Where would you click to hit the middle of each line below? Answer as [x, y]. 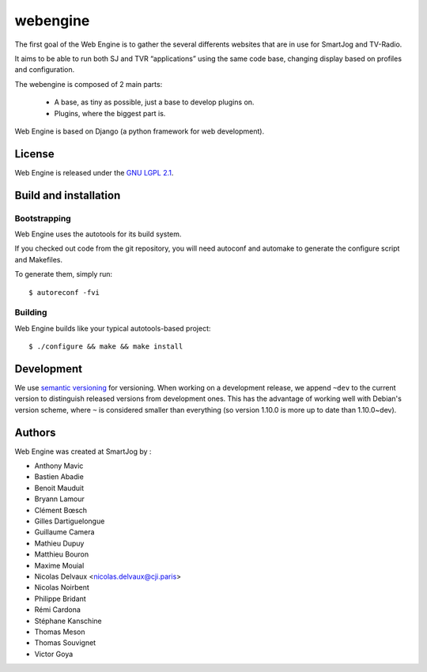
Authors [35, 432]
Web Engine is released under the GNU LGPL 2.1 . [94, 172]
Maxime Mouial [59, 565]
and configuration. [45, 70]
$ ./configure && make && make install [106, 347]
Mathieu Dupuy [59, 543]
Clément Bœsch [60, 510]
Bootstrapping [43, 218]
